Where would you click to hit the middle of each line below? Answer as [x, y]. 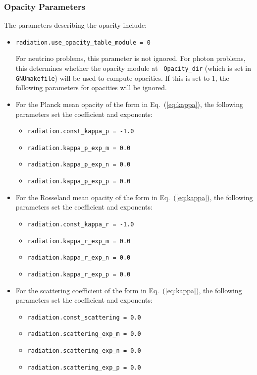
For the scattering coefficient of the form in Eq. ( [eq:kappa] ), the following [129, 290]
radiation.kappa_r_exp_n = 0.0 [79, 258]
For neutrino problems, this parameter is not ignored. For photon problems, [130, 58]
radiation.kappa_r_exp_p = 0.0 [79, 274]
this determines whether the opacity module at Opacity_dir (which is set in [133, 68]
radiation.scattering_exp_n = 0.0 [84, 351]
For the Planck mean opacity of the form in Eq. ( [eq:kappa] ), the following [129, 104]
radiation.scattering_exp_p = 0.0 [84, 367]
